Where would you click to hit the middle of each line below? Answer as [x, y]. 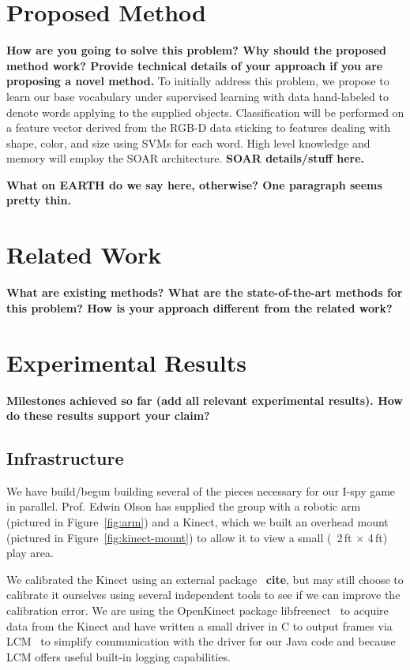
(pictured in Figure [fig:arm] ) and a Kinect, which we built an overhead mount [197, 522]
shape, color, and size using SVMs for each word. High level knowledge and [188, 142]
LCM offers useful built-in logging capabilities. [118, 656]
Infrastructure [65, 458]
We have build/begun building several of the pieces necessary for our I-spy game [201, 490]
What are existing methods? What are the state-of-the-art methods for [205, 292]
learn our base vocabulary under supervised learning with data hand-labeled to [197, 96]
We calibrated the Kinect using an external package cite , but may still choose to [205, 579]
